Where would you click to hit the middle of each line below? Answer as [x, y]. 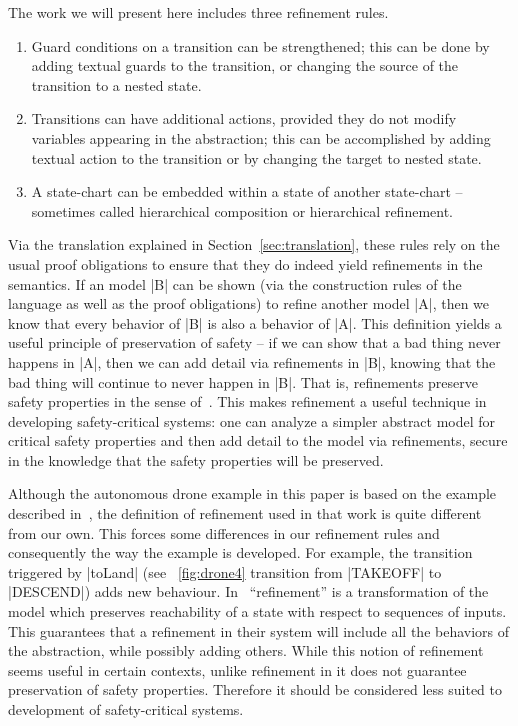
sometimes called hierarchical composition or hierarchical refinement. [242, 210]
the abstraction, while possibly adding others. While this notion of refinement [246, 650]
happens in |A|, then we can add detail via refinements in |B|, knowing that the [252, 361]
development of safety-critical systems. [126, 709]
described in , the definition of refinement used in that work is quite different [245, 513]
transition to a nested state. [116, 84]
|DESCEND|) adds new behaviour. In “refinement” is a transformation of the [248, 591]
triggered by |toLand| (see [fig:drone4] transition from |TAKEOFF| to [225, 571]
